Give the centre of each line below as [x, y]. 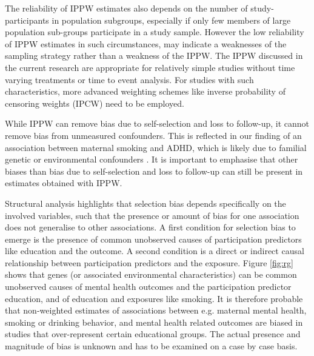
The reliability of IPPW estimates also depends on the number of [126, 8]
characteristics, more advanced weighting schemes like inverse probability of [145, 91]
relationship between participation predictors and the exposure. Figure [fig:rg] [149, 262]
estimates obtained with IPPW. [64, 183]
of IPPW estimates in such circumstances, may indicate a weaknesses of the [146, 43]
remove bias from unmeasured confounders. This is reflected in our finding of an [153, 135]
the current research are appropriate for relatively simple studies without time [150, 67]
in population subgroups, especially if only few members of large [171, 20]
